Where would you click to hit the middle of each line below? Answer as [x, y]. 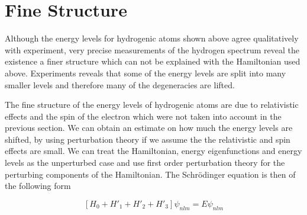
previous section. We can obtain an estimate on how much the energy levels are [149, 128]
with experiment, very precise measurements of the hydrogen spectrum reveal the [152, 49]
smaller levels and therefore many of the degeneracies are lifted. [120, 84]
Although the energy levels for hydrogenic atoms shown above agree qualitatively [152, 38]
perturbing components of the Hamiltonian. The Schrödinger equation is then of [150, 174]
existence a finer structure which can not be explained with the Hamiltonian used [153, 61]
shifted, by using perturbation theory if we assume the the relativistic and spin [148, 139]
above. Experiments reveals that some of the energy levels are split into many [146, 73]
